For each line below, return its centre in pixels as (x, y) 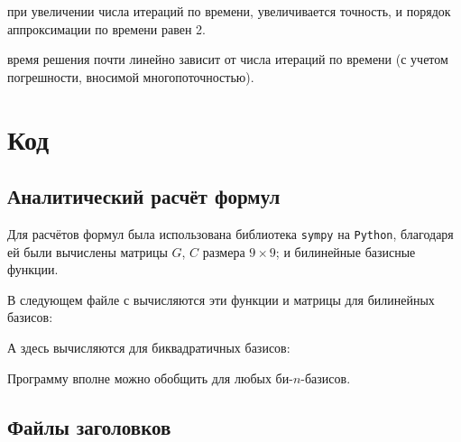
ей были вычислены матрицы (88, 251)
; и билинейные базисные (346, 251)
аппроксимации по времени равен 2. (106, 28)
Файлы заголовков (89, 426)
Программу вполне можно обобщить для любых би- (150, 378)
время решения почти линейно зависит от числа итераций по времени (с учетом (228, 59)
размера (224, 251)
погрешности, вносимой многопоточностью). (131, 76)
